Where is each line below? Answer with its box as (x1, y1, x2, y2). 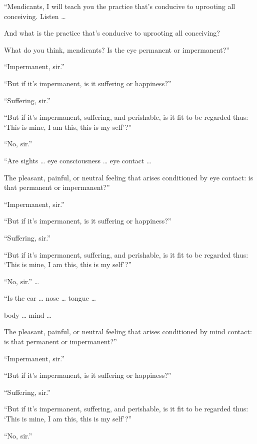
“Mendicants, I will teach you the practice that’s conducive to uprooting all (4, 1, 235, 11)
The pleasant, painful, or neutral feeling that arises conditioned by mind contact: (4, 326, 252, 337)
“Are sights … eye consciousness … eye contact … (4, 155, 151, 165)
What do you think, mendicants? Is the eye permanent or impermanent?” (4, 44, 229, 55)
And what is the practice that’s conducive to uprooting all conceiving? (4, 28, 220, 38)
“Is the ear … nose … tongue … (4, 293, 96, 303)
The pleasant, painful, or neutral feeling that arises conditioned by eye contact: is (4, 172, 253, 182)
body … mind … (4, 309, 51, 320)
